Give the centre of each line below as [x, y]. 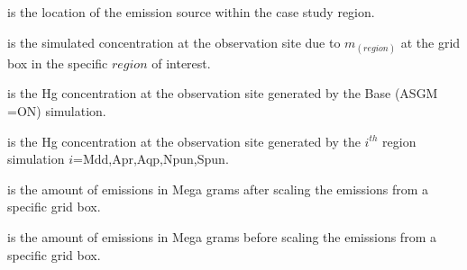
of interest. [181, 63]
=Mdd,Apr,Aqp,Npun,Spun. [151, 159]
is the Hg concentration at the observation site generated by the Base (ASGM [223, 93]
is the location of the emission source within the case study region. [191, 12]
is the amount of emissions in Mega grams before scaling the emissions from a [222, 236]
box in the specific [58, 63]
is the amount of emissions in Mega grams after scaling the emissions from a [218, 189]
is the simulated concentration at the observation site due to [174, 42]
